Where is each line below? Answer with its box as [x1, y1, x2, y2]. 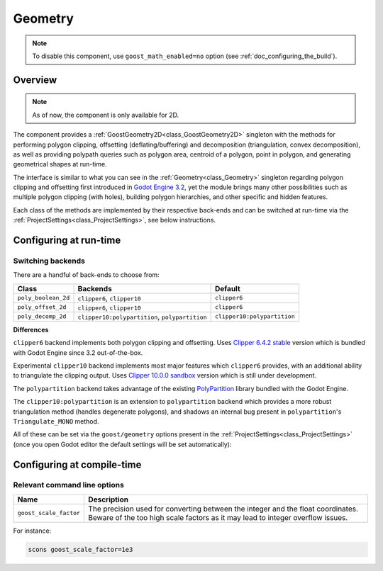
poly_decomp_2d [17, 312, 67, 320]
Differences [13, 325, 49, 334]
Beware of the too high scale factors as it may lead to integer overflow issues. [88, 512, 348, 522]
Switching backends [13, 256, 85, 266]
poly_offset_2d [17, 303, 67, 311]
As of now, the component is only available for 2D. [32, 111, 179, 119]
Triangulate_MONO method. [13, 417, 99, 425]
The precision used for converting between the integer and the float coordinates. [88, 504, 358, 514]
